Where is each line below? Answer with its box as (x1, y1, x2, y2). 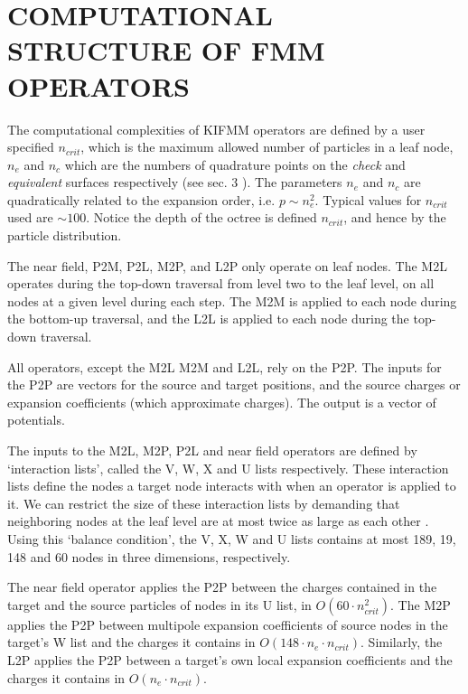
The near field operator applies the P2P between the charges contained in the (7, 577, 437, 596)
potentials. (7, 410, 65, 429)
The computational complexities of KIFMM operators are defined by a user (7, 119, 426, 138)
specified (7, 137, 54, 156)
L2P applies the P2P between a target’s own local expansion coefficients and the (7, 650, 453, 669)
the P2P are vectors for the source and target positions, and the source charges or (7, 375, 461, 394)
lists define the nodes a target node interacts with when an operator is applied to (7, 476, 456, 495)
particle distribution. (7, 226, 122, 245)
